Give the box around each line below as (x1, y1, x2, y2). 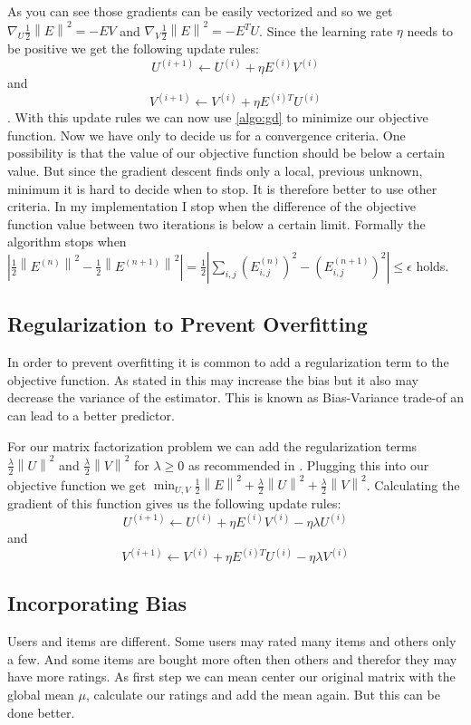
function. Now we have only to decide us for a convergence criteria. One (7, 125, 406, 144)
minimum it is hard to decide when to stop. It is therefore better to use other (7, 179, 437, 198)
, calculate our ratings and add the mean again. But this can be (86, 684, 440, 703)
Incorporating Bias (7, 589, 187, 617)
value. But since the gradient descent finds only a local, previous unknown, (7, 161, 423, 180)
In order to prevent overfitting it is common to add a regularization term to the (7, 353, 449, 372)
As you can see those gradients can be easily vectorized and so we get (7, 2, 393, 20)
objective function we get (7, 475, 147, 494)
